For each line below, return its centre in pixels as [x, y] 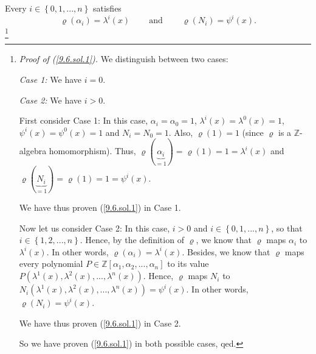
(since [253, 132]
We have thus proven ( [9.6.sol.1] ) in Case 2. [100, 323]
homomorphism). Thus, [92, 151]
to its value [188, 264]
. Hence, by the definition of [132, 240]
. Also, [181, 132]
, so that [287, 228]
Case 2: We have [50, 100]
